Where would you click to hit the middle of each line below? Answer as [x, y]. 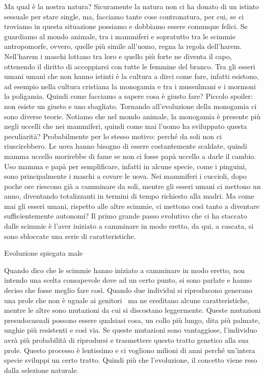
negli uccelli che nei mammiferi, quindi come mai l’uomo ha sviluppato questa [126, 126]
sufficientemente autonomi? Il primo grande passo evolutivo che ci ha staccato [126, 216]
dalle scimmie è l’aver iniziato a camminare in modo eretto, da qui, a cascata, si [129, 226]
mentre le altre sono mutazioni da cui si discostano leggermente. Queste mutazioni [132, 310]
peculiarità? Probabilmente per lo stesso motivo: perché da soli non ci [113, 136]
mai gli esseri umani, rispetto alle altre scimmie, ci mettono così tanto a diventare [132, 206]
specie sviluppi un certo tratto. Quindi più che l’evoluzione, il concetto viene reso [131, 360]
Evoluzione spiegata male [44, 253]
